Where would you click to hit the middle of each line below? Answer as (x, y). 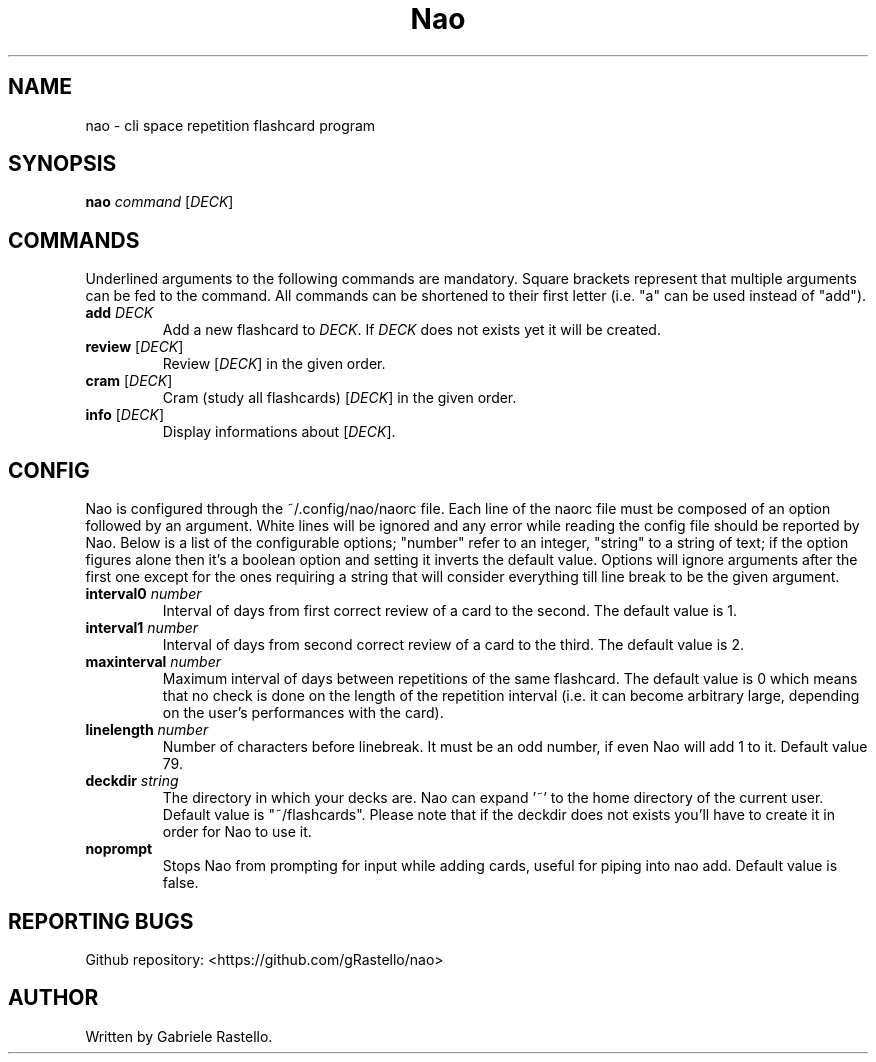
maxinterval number (153, 662)
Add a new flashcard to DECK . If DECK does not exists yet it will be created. (411, 330)
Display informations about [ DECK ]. (279, 432)
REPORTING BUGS (101, 921)
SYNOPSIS (62, 164)
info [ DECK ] (125, 415)
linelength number (147, 730)
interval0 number (143, 594)
